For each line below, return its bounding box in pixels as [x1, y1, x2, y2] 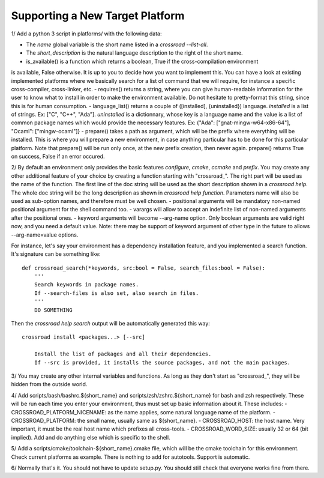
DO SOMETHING [34, 306, 73, 313]
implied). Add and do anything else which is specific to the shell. [11, 434, 170, 441]
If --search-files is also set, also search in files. [34, 289, 199, 297]
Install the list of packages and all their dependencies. [34, 351, 212, 357]
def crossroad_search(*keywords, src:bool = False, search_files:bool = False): [22, 264, 266, 271]
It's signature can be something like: [11, 250, 101, 258]
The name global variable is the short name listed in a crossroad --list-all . [26, 41, 208, 48]
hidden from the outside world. [11, 381, 88, 388]
